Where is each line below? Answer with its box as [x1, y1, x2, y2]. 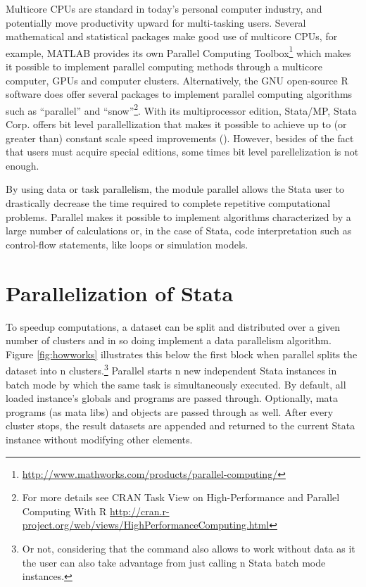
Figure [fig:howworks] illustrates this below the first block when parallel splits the [6, 346, 358, 361]
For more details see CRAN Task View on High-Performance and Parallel [22, 490, 340, 505]
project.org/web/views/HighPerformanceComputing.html [22, 517, 270, 532]
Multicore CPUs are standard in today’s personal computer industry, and [6, 1, 322, 15]
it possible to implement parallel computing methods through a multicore [6, 59, 322, 74]
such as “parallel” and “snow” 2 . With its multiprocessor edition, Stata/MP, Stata [6, 101, 357, 118]
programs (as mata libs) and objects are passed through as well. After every [6, 404, 334, 419]
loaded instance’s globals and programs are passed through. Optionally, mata [6, 391, 338, 405]
